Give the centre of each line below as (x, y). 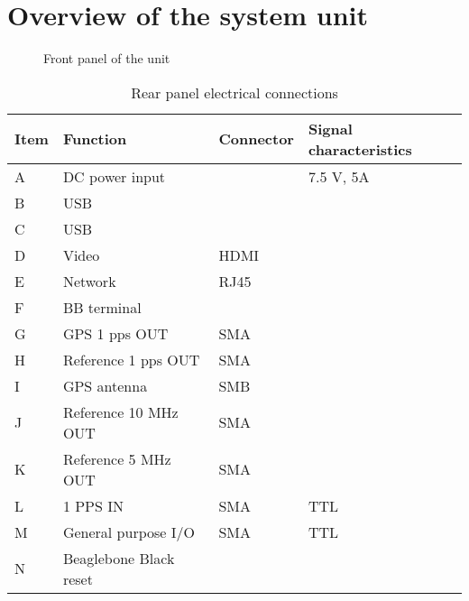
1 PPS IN (93, 505)
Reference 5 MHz (117, 458)
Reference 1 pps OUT (131, 359)
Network (89, 281)
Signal (330, 128)
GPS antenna (105, 385)
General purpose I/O (129, 532)
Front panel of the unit (107, 58)
